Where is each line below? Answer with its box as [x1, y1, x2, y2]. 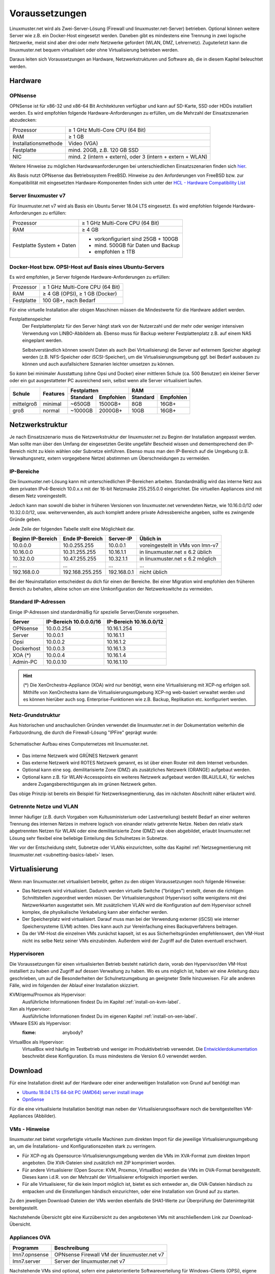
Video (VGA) [68, 140, 98, 147]
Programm [12, 1244, 39, 1251]
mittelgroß [12, 400, 38, 407]
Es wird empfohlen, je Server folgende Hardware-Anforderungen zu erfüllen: [9, 274, 171, 280]
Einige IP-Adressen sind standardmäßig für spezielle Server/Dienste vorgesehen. [9, 609, 179, 615]
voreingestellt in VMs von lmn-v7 [139, 542, 219, 549]
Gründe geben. [9, 516, 41, 522]
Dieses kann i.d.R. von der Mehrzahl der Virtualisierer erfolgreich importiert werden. [22, 1174, 198, 1180]
